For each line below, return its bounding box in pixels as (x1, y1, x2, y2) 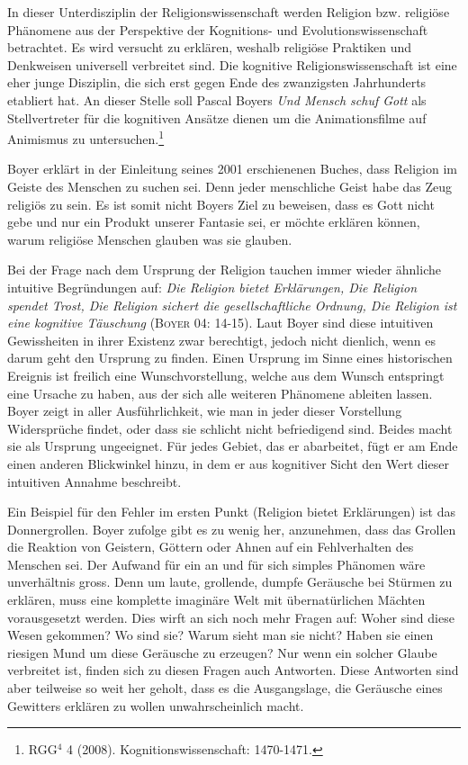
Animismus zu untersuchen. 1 (7, 127, 165, 148)
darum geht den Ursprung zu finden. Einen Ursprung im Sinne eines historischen (7, 348, 453, 367)
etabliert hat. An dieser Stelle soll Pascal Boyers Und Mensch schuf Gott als (7, 90, 427, 109)
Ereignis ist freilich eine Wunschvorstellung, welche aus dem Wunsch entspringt (7, 365, 445, 384)
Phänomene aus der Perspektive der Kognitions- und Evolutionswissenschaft (7, 20, 428, 39)
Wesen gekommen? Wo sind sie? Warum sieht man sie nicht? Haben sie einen (7, 625, 434, 644)
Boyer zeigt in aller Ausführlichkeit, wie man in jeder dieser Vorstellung (7, 401, 402, 420)
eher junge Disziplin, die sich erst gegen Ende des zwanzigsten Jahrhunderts (7, 73, 427, 92)
